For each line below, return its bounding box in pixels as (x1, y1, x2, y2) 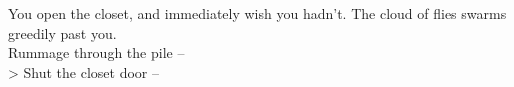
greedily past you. (8, 22, 117, 43)
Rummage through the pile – (8, 42, 185, 63)
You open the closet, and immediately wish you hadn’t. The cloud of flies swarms (8, 3, 507, 23)
